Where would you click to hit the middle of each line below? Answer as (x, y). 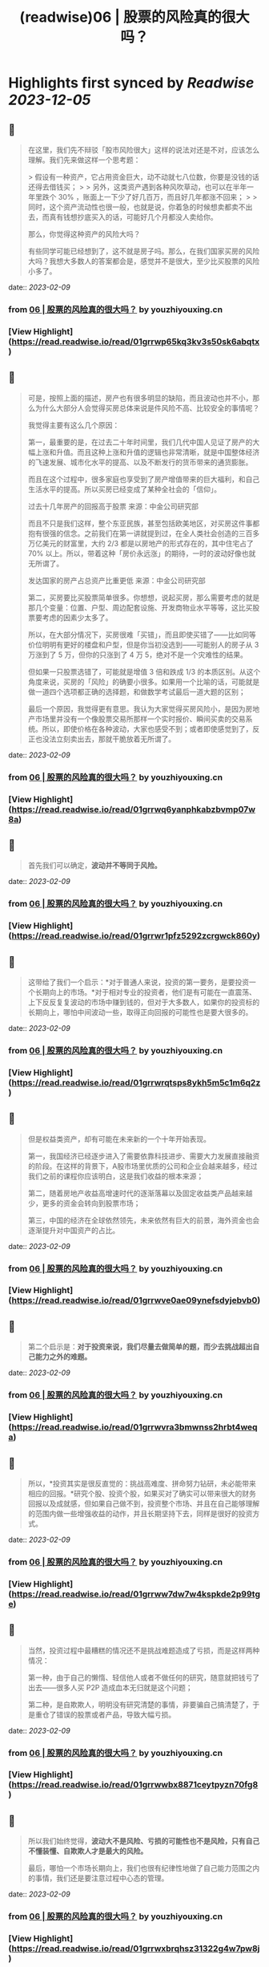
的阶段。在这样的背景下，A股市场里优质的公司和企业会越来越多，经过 (143, 1166)
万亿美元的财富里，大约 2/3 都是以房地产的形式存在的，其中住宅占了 (141, 543)
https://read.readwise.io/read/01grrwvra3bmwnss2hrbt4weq (134, 1427)
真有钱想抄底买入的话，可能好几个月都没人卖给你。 (133, 217)
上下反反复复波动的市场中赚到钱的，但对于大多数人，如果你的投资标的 (144, 1002)
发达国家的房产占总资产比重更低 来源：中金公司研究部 (116, 580)
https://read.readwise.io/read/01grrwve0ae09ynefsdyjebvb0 (134, 1300)
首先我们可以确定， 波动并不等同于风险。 (94, 866)
